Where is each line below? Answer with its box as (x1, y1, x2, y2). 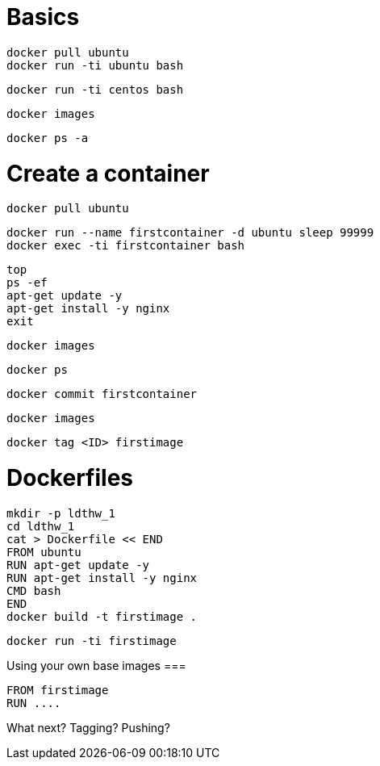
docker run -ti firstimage (6, 634, 177, 647)
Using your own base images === (6, 658, 186, 672)
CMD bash (6, 584, 61, 597)
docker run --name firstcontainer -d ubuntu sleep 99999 (6, 226, 374, 240)
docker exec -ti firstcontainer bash (6, 239, 245, 253)
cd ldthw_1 (6, 519, 75, 533)
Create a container (6, 159, 210, 187)
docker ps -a (6, 131, 89, 144)
